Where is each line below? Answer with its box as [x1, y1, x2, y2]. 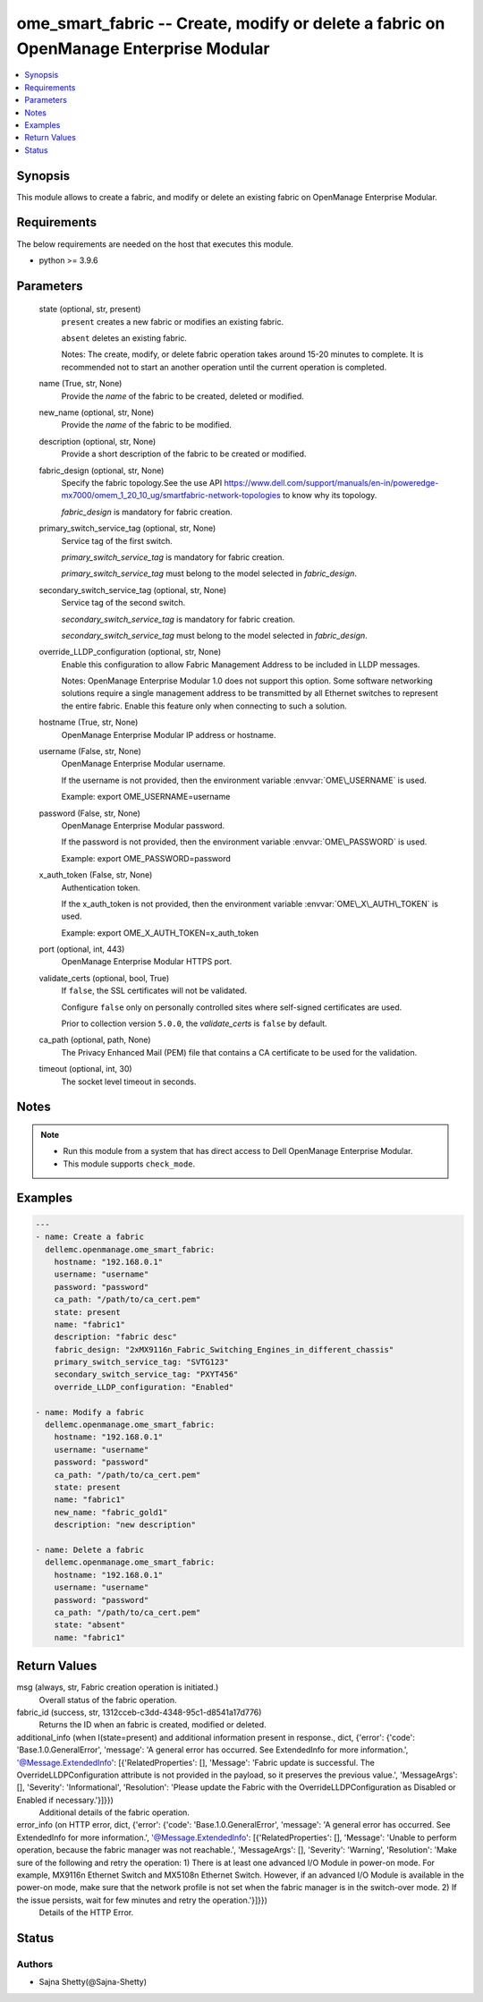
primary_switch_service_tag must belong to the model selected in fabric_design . [61, 568, 358, 579]
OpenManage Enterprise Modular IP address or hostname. [61, 729, 276, 740]
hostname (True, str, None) [38, 717, 139, 728]
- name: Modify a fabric [35, 1407, 145, 1417]
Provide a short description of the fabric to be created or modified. [61, 448, 307, 460]
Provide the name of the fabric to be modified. [61, 420, 233, 430]
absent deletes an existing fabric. [61, 333, 188, 344]
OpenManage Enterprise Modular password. [61, 819, 225, 831]
